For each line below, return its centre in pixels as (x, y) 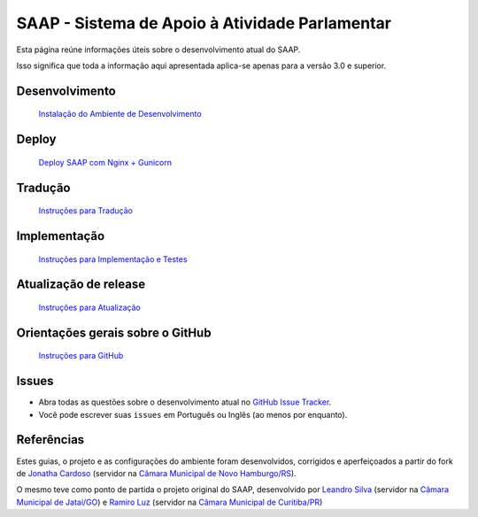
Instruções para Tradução (85, 211)
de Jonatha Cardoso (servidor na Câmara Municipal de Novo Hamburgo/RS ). (156, 473)
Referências (50, 440)
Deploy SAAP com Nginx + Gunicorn (105, 162)
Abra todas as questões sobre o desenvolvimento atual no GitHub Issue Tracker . (185, 402)
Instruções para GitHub (81, 356)
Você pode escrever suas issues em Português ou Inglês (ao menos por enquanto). (193, 414)
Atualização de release (81, 285)
